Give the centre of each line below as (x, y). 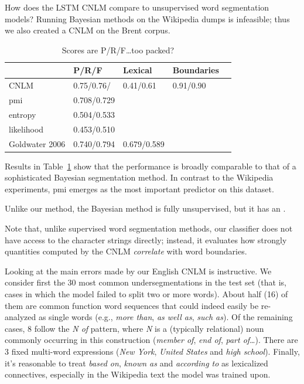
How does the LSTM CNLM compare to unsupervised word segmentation (137, 7)
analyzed (21, 317)
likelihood (26, 129)
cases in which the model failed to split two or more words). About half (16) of (146, 294)
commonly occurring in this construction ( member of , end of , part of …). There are (151, 340)
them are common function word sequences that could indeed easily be (132, 305)
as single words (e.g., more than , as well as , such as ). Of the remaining (165, 317)
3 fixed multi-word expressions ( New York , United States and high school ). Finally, (152, 351)
